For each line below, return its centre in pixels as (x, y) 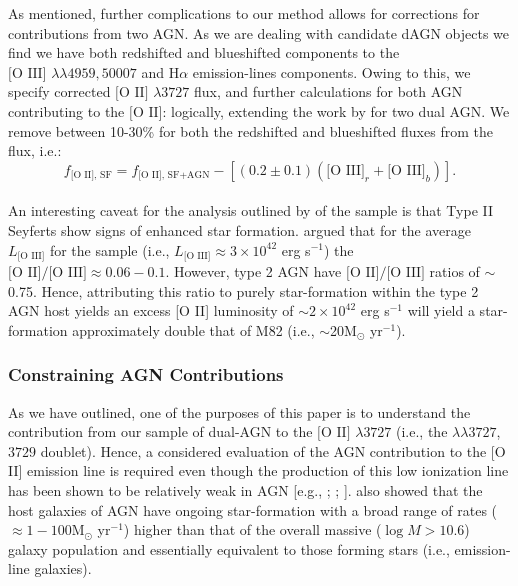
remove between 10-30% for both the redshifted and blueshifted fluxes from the (250, 130)
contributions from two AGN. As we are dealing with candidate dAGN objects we (259, 32)
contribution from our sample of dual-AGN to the (160, 431)
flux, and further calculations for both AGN (328, 91)
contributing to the (66, 110)
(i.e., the (422, 431)
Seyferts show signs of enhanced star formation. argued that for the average (240, 229)
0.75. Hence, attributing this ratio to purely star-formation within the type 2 (243, 290)
